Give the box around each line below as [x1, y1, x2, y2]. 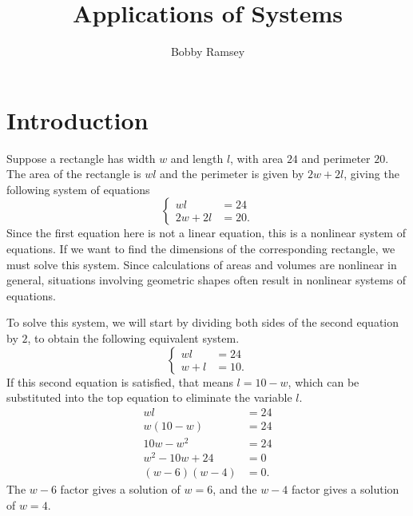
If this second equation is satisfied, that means [6, 373, 233, 390]
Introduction [6, 103, 149, 136]
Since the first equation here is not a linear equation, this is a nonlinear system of [6, 224, 406, 241]
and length [170, 149, 224, 166]
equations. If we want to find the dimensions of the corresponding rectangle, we [6, 240, 395, 257]
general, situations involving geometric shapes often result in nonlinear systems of [6, 272, 407, 288]
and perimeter [301, 149, 371, 166]
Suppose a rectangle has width [6, 149, 156, 166]
